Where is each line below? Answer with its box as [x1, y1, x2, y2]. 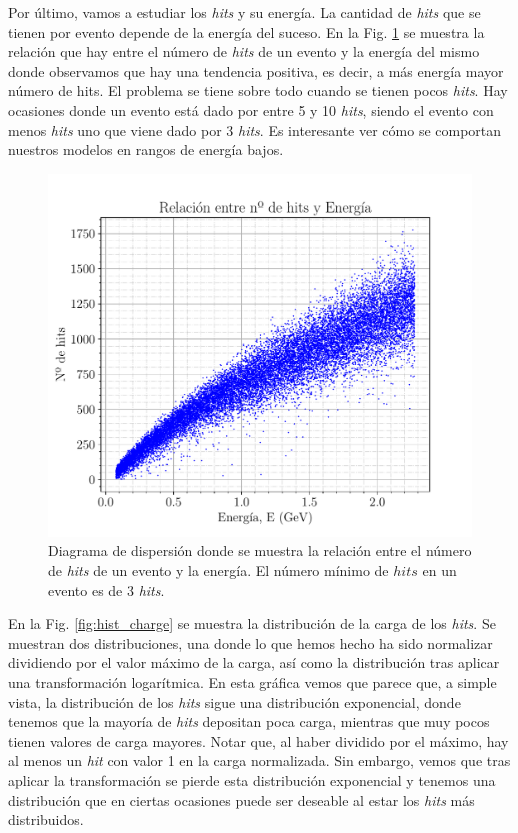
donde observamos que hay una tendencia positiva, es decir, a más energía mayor [8, 60, 504, 81]
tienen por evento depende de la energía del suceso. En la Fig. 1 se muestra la [8, 21, 485, 42]
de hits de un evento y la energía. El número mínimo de [48, 560, 389, 581]
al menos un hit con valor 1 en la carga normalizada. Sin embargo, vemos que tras [8, 750, 511, 771]
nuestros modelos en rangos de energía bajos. [8, 139, 284, 160]
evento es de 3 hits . [48, 579, 165, 600]
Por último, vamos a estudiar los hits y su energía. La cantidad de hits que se [8, 2, 481, 22]
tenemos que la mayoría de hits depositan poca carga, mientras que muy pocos [8, 711, 490, 732]
